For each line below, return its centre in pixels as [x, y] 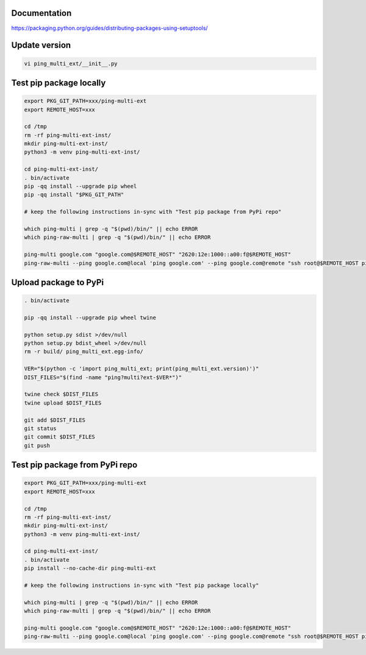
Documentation [41, 13]
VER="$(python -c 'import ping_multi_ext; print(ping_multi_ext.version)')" [142, 369]
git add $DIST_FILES [55, 420]
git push [37, 445]
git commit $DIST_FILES [60, 437]
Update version [41, 45]
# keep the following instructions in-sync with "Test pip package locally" [142, 586]
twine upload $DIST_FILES [63, 403]
